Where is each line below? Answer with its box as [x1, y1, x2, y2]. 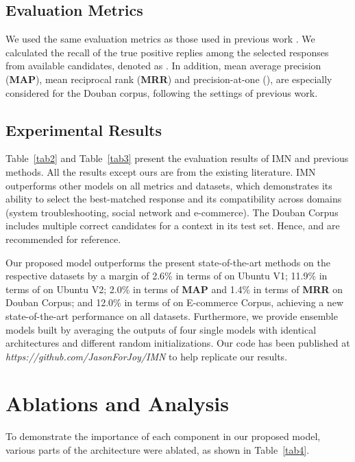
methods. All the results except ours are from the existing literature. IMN [5, 164, 316, 178]
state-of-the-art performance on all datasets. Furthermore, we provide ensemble [5, 308, 338, 323]
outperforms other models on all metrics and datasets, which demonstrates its [5, 178, 332, 192]
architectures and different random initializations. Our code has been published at [5, 336, 350, 350]
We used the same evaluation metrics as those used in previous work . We [5, 32, 315, 46]
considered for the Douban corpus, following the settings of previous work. [5, 85, 318, 100]
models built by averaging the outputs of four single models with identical [5, 322, 317, 336]
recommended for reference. [5, 231, 121, 246]
